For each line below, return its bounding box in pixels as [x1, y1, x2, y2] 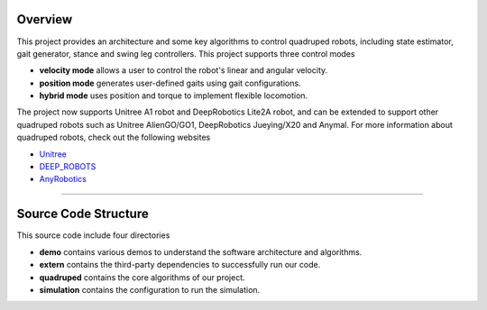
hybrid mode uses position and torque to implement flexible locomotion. [39, 90, 308, 101]
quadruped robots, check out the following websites [16, 132, 211, 143]
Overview [16, 12, 73, 27]
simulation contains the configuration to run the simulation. [39, 284, 261, 295]
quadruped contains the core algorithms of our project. [39, 271, 245, 283]
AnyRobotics [39, 174, 87, 185]
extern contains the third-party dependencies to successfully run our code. [39, 260, 321, 270]
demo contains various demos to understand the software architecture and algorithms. [39, 246, 363, 257]
